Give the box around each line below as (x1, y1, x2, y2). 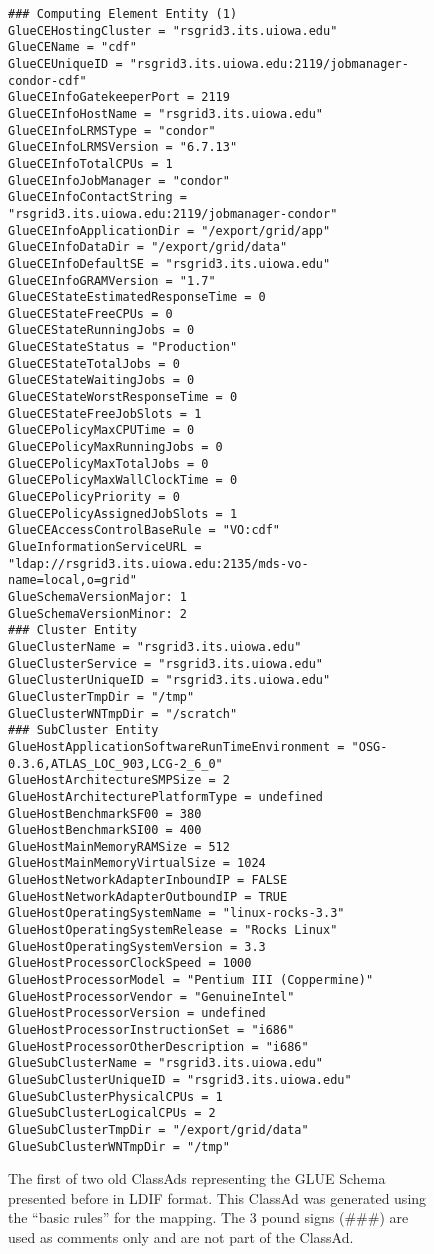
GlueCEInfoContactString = (8, 190, 187, 205)
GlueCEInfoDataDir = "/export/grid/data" (8, 240, 288, 255)
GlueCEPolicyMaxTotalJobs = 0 (8, 456, 209, 471)
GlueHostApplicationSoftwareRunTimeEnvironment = (8, 739, 345, 754)
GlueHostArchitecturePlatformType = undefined (8, 789, 323, 804)
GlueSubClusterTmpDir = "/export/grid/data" (8, 1122, 309, 1137)
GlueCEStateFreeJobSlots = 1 (8, 406, 202, 421)
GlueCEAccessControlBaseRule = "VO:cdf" (8, 523, 281, 538)
